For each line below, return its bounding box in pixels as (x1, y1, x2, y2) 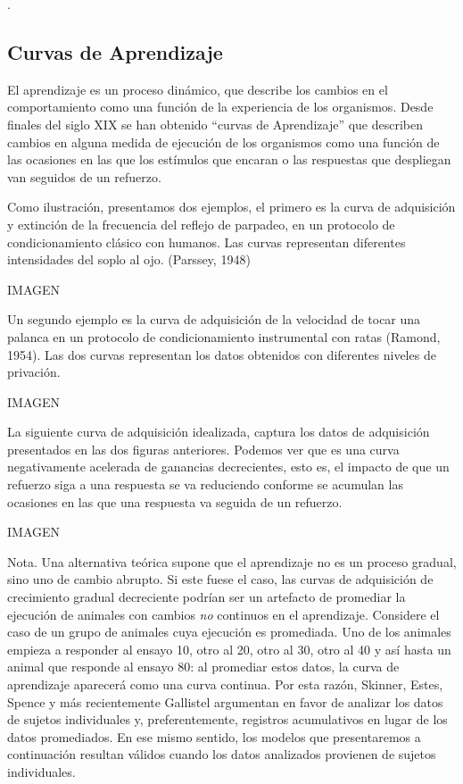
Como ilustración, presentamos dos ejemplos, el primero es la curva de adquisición (7, 197, 456, 216)
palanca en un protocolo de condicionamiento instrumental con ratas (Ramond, (7, 327, 441, 346)
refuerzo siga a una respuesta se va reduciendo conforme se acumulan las (7, 475, 403, 494)
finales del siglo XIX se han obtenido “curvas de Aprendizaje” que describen (7, 114, 423, 133)
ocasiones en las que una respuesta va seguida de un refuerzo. (7, 492, 343, 511)
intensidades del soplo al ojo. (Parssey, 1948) (7, 250, 251, 269)
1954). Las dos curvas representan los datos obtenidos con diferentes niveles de (7, 345, 436, 363)
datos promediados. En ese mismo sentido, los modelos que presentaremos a (7, 727, 421, 746)
